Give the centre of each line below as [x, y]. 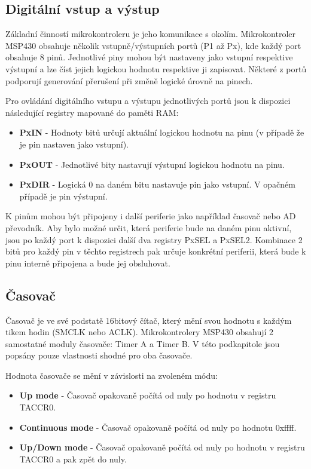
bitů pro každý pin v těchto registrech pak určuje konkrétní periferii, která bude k [156, 251]
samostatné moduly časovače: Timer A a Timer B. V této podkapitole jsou [143, 343]
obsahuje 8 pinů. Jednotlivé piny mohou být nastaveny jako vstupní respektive [149, 57]
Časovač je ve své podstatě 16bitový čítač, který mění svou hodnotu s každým [149, 320]
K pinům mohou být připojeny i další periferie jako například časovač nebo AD [151, 216]
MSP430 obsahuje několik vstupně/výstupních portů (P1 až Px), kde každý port [153, 45]
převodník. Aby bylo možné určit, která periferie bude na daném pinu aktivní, [149, 227]
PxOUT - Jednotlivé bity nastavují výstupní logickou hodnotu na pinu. [152, 164]
